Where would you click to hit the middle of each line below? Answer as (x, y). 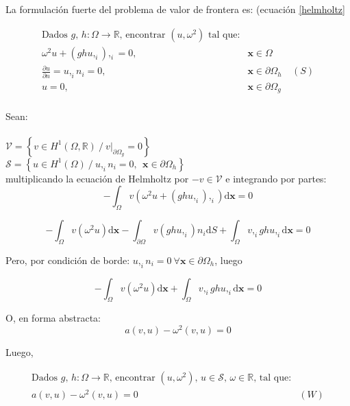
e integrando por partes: (276, 178)
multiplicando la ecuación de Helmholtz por (97, 178)
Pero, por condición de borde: (68, 260)
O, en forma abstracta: (53, 318)
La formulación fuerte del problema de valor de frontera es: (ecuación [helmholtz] (175, 9)
